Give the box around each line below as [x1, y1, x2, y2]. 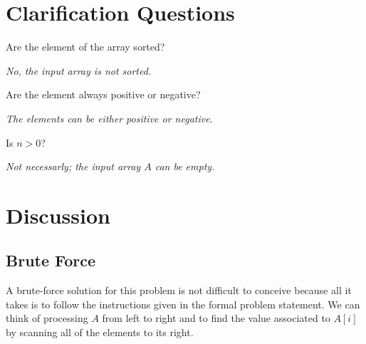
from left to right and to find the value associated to [102, 311, 330, 325]
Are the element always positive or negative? [6, 87, 201, 102]
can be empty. [155, 159, 215, 174]
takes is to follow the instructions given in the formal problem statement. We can [6, 296, 360, 311]
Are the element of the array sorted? [6, 39, 165, 54]
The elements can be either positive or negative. [6, 110, 213, 125]
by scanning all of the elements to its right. [6, 325, 194, 340]
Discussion [6, 200, 110, 229]
